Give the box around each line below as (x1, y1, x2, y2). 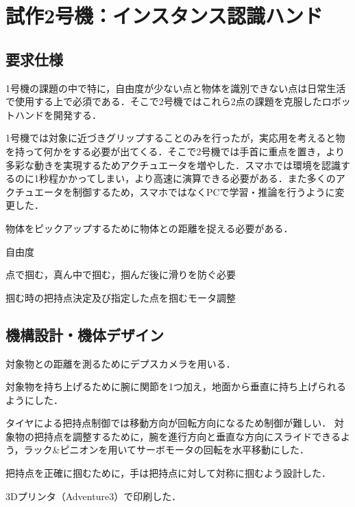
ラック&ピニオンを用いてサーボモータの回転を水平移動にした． (23, 442, 310, 457)
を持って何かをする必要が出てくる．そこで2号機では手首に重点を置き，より (5, 144, 345, 158)
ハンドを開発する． (14, 107, 101, 122)
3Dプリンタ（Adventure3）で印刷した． (5, 488, 182, 503)
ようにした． (5, 392, 63, 407)
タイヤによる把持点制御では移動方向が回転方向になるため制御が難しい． (5, 416, 332, 430)
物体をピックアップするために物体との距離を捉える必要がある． (5, 221, 293, 235)
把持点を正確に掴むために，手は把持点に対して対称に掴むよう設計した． (5, 466, 331, 480)
